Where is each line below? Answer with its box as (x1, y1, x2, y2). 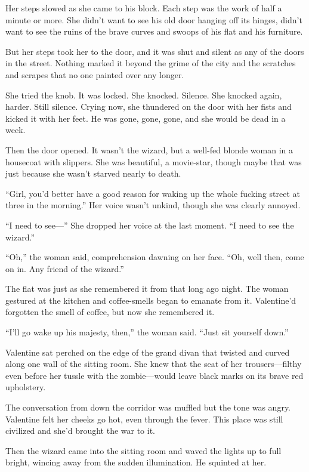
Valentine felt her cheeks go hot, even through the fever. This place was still (5, 412, 283, 425)
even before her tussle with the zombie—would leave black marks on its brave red (5, 369, 304, 381)
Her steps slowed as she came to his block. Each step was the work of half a (5, 2, 282, 14)
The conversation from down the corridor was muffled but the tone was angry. (5, 401, 291, 414)
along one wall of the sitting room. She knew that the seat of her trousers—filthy (5, 357, 302, 370)
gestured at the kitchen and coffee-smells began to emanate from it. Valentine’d (5, 294, 296, 306)
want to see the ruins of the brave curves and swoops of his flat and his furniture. (5, 25, 303, 38)
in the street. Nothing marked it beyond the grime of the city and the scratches (5, 57, 296, 69)
